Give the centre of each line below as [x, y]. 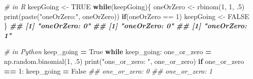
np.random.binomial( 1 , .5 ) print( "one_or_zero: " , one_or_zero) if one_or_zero [124, 61]
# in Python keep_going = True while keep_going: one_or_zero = [108, 51]
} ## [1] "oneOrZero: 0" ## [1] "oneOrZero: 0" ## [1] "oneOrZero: [126, 26]
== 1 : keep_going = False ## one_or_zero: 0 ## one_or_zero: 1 [108, 70]
